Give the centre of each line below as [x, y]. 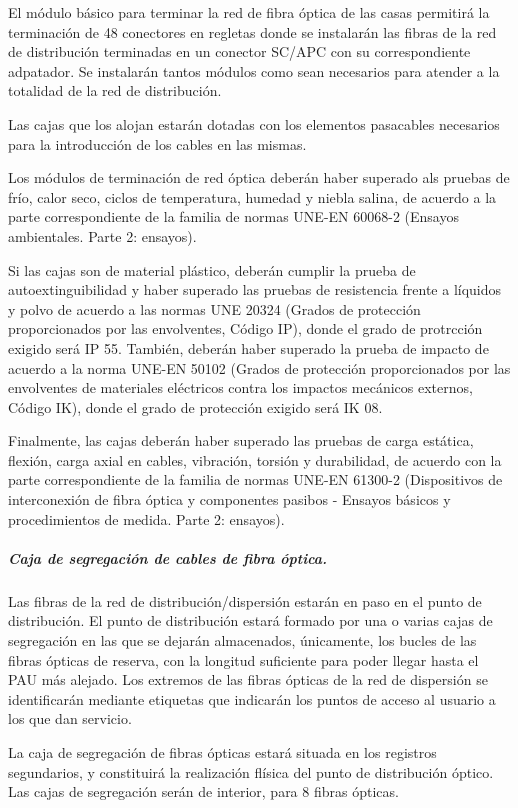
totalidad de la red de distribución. [115, 90]
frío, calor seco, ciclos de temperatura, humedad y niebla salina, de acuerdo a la [252, 196]
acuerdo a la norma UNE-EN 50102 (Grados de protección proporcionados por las [259, 367]
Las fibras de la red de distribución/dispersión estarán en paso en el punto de [245, 600]
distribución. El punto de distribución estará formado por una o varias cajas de [250, 620]
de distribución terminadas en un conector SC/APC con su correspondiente [239, 51]
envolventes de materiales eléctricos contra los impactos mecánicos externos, [240, 387]
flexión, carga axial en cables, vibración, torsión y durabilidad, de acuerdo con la [255, 459]
